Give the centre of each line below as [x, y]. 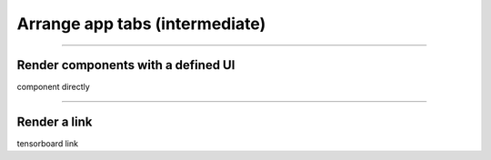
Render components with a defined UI [126, 65]
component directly [53, 87]
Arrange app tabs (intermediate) [141, 24]
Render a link [55, 121]
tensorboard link [48, 143]
